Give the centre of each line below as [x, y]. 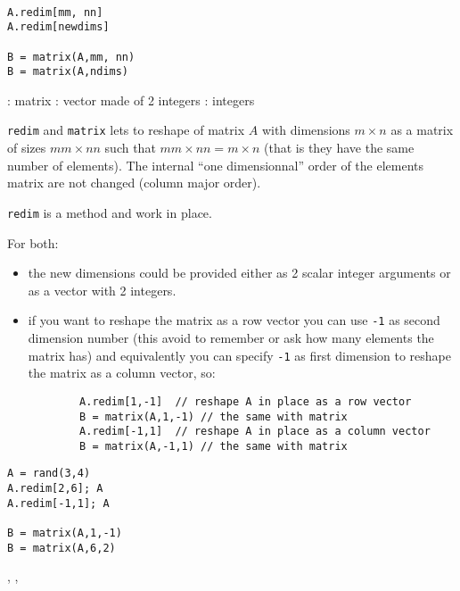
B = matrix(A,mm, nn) [71, 57]
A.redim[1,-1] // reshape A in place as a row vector [246, 401]
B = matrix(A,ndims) [68, 72]
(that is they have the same [339, 148]
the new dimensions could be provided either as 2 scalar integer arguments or [239, 273]
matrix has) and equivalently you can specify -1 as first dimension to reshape [239, 355]
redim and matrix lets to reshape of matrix [126, 130]
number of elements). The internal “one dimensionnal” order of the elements [216, 165]
